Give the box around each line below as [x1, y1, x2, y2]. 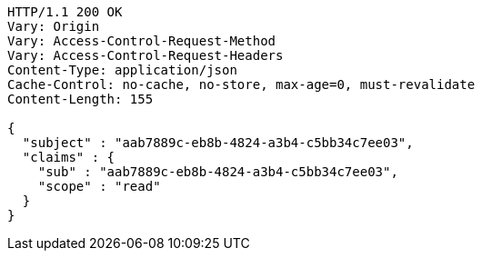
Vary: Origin [7, 19, 100, 34]
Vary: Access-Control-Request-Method [7, 34, 276, 48]
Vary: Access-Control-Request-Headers [7, 48, 284, 63]
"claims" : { [22, 150, 115, 164]
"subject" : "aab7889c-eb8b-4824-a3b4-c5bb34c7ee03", [22, 135, 414, 150]
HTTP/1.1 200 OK [7, 5, 123, 19]
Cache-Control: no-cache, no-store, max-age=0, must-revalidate [7, 77, 476, 92]
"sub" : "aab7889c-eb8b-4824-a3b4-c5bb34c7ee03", [37, 164, 398, 179]
